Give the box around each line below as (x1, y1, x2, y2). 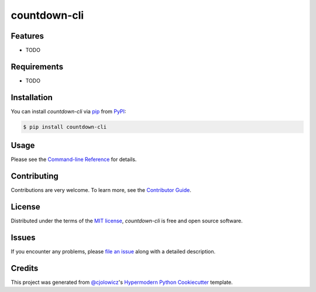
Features (11, 31, 44, 41)
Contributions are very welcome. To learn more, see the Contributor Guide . (11, 187, 191, 194)
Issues (11, 232, 36, 242)
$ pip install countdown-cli (23, 123, 107, 130)
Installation (11, 92, 53, 102)
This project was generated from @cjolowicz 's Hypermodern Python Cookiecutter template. (11, 279, 233, 286)
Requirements (11, 61, 64, 71)
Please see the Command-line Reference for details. (11, 156, 137, 163)
